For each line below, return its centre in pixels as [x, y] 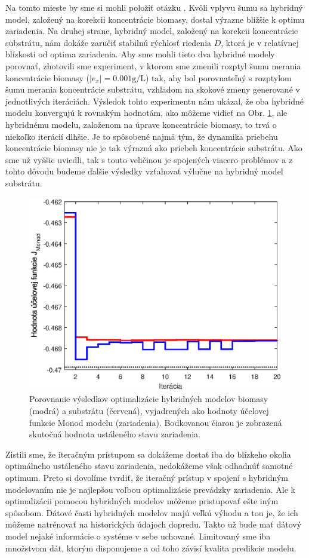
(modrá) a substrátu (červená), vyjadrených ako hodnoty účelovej [149, 411]
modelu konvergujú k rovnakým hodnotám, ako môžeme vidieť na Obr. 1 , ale [146, 113]
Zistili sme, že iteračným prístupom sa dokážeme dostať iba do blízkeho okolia [148, 454]
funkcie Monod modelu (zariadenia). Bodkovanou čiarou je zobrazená [156, 422]
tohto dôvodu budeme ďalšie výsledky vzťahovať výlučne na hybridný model [144, 171]
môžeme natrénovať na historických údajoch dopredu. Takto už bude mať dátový [154, 524]
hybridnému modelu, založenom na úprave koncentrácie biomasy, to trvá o [141, 124]
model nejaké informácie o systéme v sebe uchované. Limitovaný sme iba [138, 536]
